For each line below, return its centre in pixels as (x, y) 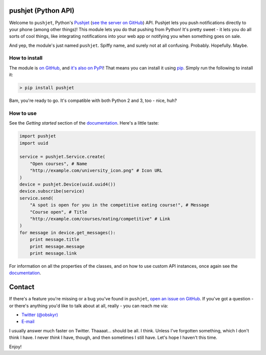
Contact (22, 287)
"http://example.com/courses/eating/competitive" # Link (100, 219)
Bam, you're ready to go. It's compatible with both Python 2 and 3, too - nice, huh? (93, 100)
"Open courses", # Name (58, 163)
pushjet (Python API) (42, 11)
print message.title (55, 240)
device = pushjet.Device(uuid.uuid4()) (67, 184)
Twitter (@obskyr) (40, 315)
